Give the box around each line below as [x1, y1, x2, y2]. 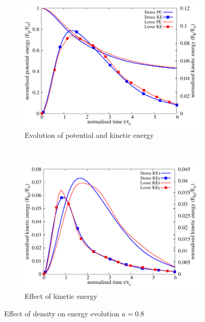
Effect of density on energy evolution [4, 308, 119, 318]
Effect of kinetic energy [25, 290, 97, 301]
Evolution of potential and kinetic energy [25, 130, 154, 140]
